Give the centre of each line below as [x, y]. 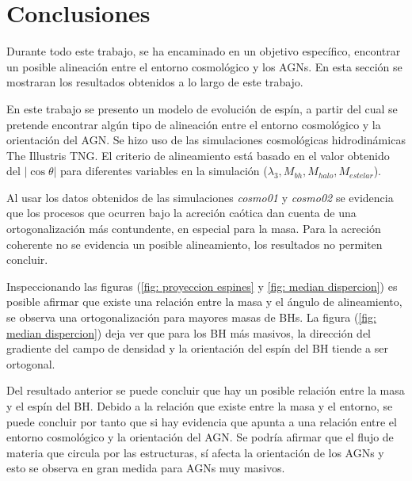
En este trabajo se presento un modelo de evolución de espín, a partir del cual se [202, 108]
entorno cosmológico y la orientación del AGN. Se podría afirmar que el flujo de [200, 437]
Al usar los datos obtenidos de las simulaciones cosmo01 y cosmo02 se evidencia [200, 197]
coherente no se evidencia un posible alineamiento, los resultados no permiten [195, 244]
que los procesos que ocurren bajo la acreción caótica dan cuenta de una [181, 213]
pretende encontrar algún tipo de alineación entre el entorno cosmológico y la [194, 124]
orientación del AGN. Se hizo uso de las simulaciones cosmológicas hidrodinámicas [206, 140]
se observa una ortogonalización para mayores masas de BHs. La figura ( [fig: [191, 317]
